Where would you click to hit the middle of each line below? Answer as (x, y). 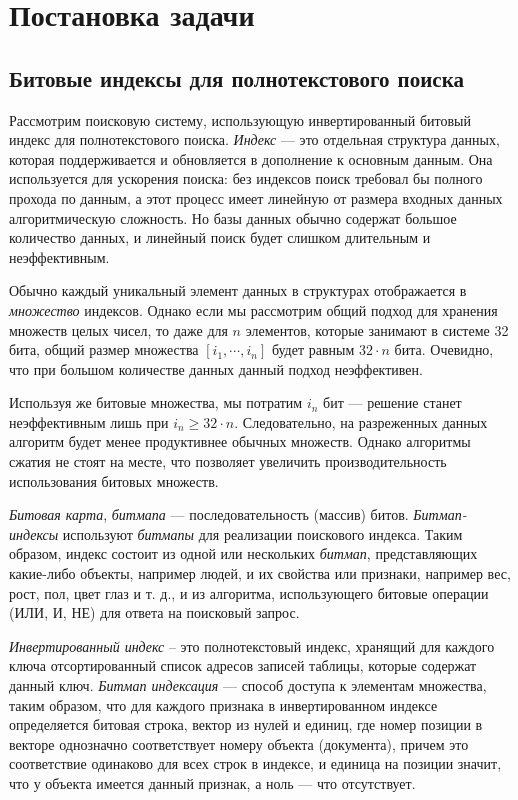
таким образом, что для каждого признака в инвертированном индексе (223, 704)
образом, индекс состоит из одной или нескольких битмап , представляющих (243, 553)
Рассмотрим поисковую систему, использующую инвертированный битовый (240, 119)
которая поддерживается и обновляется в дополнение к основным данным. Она (251, 158)
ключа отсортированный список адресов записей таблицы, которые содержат (243, 665)
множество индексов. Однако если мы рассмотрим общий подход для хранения (253, 309)
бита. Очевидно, (444, 349)
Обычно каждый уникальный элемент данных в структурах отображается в (238, 290)
